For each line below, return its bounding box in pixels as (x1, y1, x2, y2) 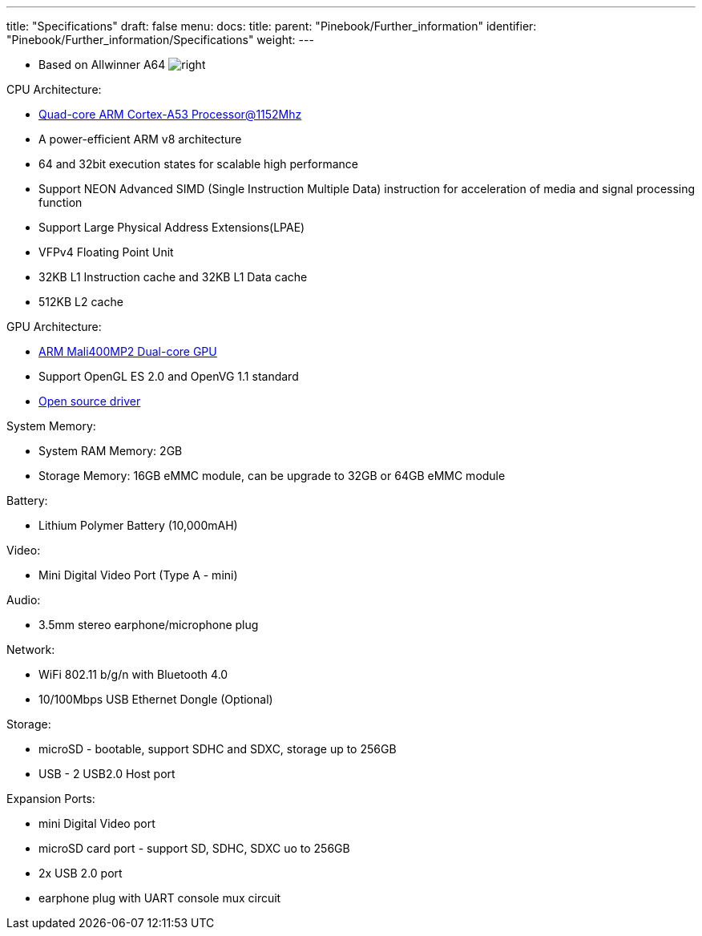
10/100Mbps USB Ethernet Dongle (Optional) (38, 692, 273, 706)
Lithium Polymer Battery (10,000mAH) (38, 518, 238, 532)
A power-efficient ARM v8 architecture (38, 132, 242, 146)
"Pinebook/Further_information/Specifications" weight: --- (6, 33, 314, 46)
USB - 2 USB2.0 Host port (38, 767, 175, 781)
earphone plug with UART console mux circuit (38, 891, 281, 905)
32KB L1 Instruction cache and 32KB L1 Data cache (38, 270, 308, 284)
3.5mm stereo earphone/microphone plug (38, 618, 259, 631)
